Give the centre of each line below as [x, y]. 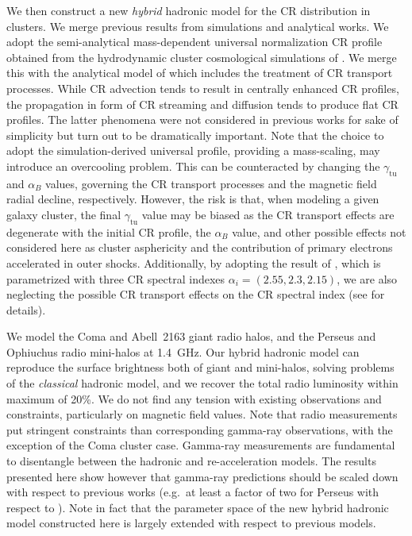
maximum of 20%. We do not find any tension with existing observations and [194, 398]
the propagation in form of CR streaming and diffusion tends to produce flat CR [202, 104]
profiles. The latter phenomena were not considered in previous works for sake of [202, 120]
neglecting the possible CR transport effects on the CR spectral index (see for [196, 294]
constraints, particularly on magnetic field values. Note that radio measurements [202, 414]
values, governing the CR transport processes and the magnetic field [211, 183]
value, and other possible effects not [319, 231]
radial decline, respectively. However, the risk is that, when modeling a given [193, 199]
